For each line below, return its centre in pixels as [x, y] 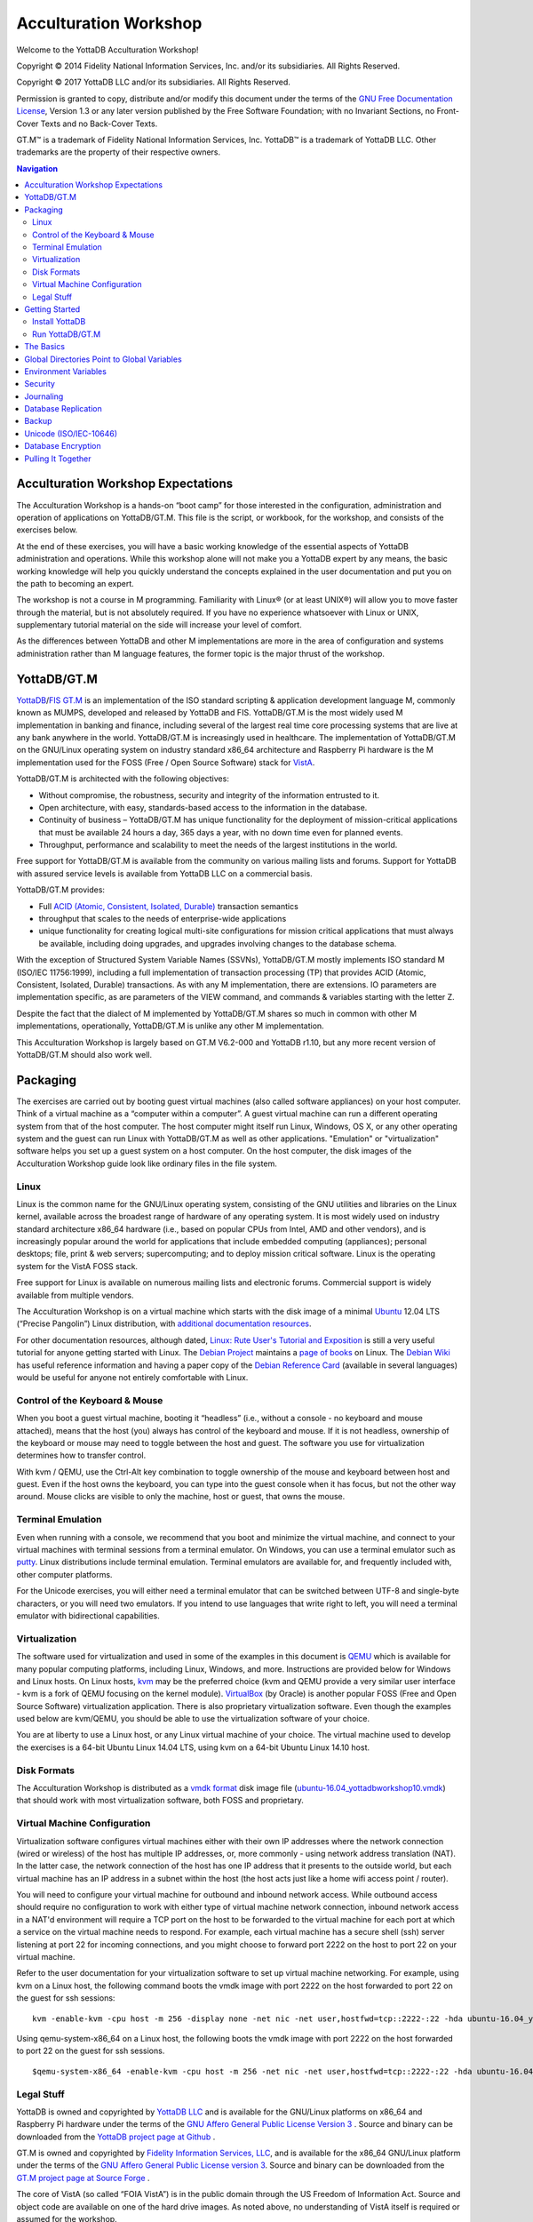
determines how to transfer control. [81, 1455]
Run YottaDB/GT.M [67, 334]
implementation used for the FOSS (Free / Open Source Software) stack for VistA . [166, 762]
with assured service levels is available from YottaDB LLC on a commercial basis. [164, 873]
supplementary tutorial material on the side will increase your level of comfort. [159, 625]
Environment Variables [65, 371]
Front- [448, 111]
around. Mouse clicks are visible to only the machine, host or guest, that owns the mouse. [181, 1497]
